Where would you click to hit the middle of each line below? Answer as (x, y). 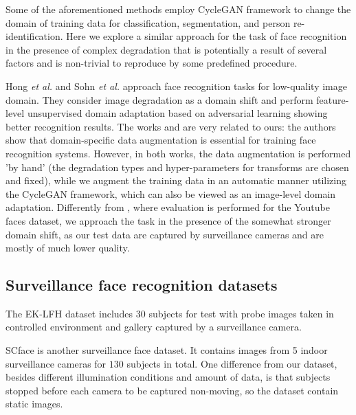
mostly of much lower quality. (68, 248)
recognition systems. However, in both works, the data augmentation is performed (178, 153)
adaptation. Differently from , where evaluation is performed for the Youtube (168, 207)
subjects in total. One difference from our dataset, (232, 363)
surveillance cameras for (56, 363)
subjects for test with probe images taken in (241, 313)
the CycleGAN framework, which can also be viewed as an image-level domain (171, 193)
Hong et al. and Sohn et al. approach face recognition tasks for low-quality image (176, 86)
